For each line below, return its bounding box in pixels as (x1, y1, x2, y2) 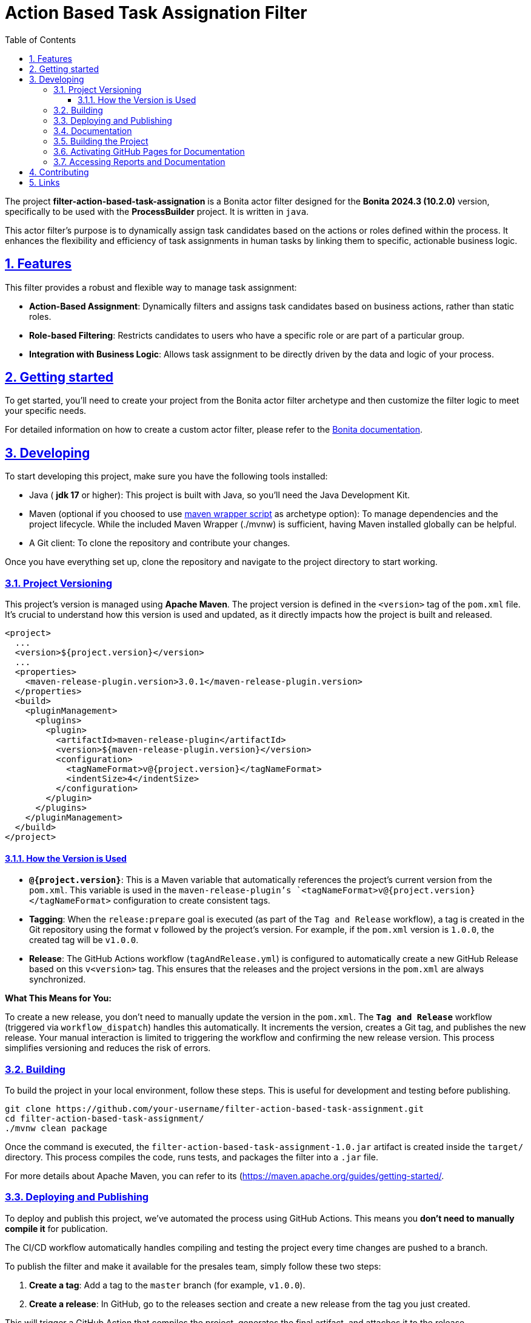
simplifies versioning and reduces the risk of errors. (5, 1043, 211, 1054)
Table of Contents (5, 34, 76, 45)
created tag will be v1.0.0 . (29, 935, 139, 946)
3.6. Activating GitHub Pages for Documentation (53, 146, 245, 157)
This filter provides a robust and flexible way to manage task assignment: (5, 282, 297, 293)
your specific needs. (5, 405, 87, 416)
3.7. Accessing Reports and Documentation (53, 156, 225, 167)
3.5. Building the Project (53, 135, 149, 146)
